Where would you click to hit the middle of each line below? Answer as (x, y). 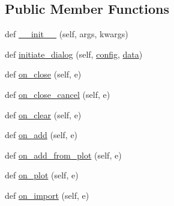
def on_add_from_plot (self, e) (63, 155)
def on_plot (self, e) (42, 175)
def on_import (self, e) (47, 195)
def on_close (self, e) (43, 74)
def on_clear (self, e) (43, 114)
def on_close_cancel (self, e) (58, 94)
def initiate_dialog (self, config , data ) (74, 54)
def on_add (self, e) (41, 135)
